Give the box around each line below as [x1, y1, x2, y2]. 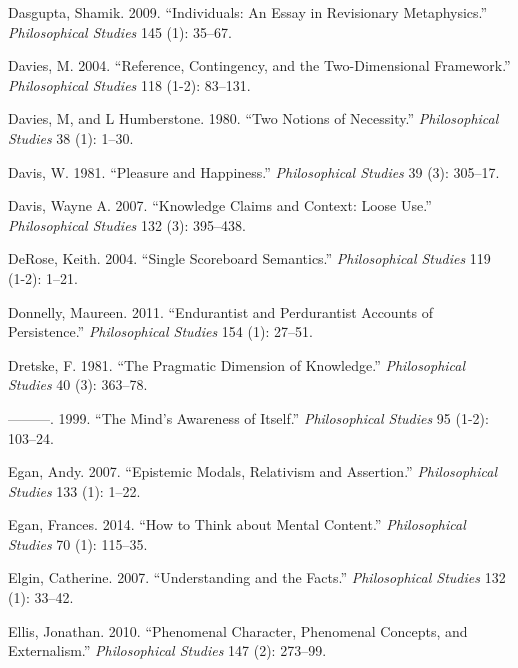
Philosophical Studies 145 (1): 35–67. [8, 21, 232, 42]
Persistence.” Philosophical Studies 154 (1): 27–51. [8, 321, 313, 342]
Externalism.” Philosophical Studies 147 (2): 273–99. [8, 640, 327, 661]
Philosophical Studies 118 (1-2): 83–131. [8, 74, 251, 95]
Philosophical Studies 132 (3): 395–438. [8, 214, 246, 235]
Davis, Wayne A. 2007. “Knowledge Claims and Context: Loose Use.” [8, 195, 432, 216]
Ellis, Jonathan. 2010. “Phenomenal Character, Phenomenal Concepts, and [8, 620, 468, 641]
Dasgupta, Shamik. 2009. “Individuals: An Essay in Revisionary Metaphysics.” [8, 2, 488, 22]
